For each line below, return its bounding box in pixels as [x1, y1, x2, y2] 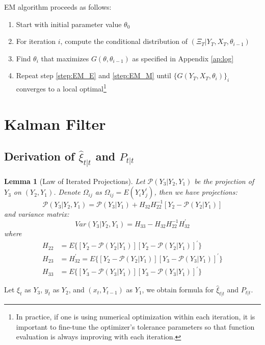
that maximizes [41, 53, 89, 63]
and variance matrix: [4, 208, 69, 219]
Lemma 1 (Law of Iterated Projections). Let [4, 175, 145, 186]
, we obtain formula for [142, 284, 214, 295]
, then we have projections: [154, 187, 237, 197]
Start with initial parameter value [16, 18, 122, 29]
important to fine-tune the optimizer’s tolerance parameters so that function [16, 321, 255, 332]
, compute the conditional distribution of [60, 36, 188, 47]
